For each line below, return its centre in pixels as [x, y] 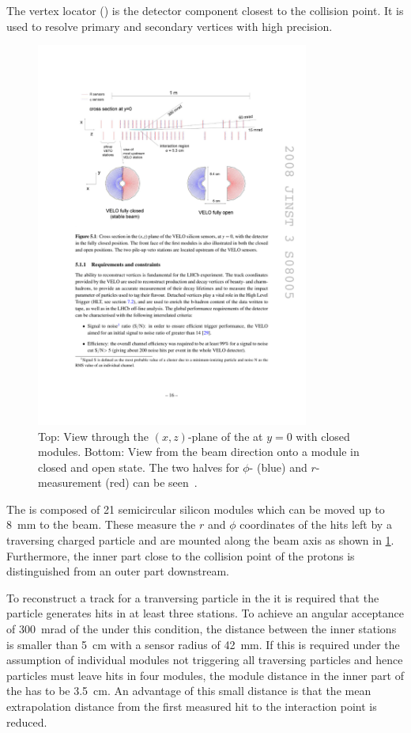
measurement [70, 482]
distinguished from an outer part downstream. [118, 571]
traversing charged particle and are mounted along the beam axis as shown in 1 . [200, 540]
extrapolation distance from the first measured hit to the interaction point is [192, 706]
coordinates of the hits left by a [316, 524]
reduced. [27, 722]
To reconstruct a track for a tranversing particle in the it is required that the [193, 597]
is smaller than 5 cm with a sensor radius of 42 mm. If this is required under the [203, 644]
